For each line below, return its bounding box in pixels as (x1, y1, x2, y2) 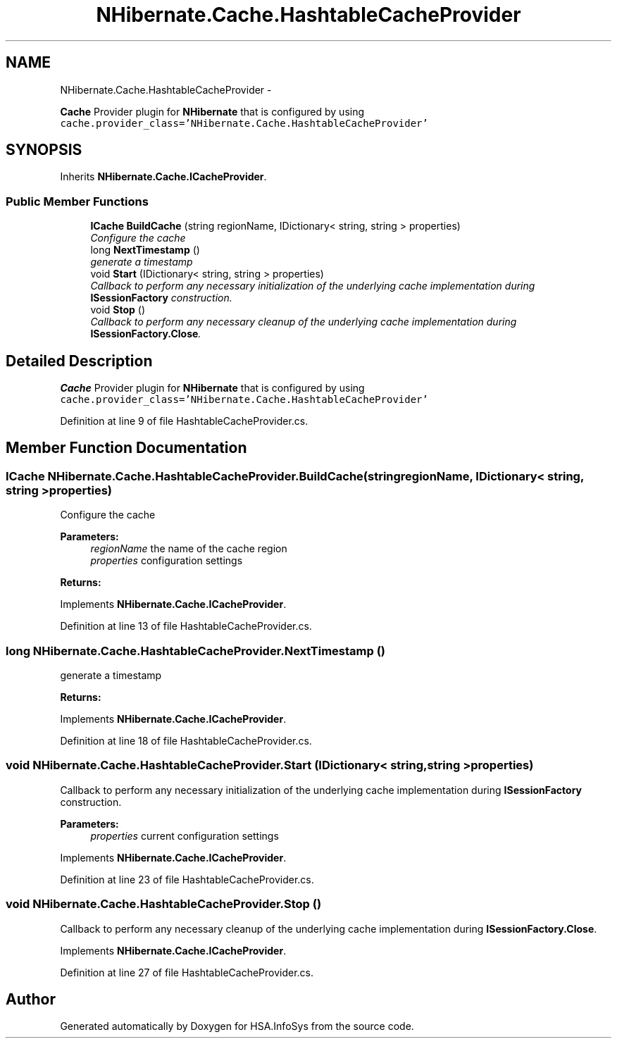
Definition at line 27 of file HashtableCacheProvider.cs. (60, 966, 314, 978)
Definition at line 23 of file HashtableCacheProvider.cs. (60, 873, 314, 885)
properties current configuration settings (90, 829, 279, 842)
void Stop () (90, 304, 146, 316)
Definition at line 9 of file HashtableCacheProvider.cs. (60, 415, 308, 428)
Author (6, 990, 56, 1008)
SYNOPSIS (6, 141, 82, 159)
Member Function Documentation (6, 439, 247, 457)
